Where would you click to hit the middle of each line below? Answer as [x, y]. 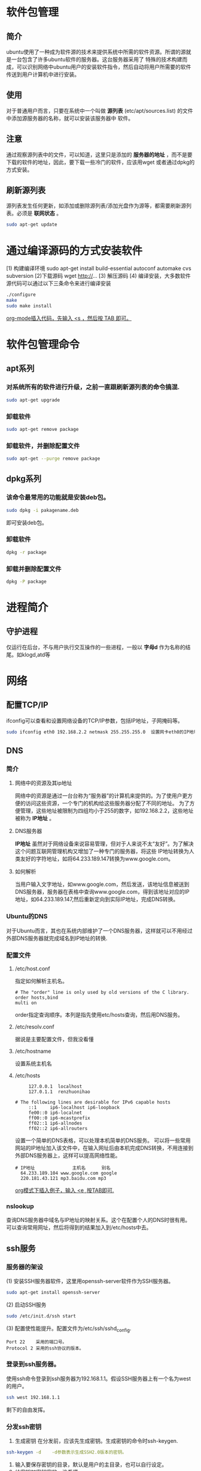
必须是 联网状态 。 [39, 213]
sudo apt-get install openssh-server [53, 1293]
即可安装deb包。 [27, 522]
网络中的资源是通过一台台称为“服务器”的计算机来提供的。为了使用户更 [101, 796]
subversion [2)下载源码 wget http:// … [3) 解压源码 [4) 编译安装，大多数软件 [99, 276]
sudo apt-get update [32, 225]
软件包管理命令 [43, 345]
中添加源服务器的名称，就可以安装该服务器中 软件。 [70, 118]
